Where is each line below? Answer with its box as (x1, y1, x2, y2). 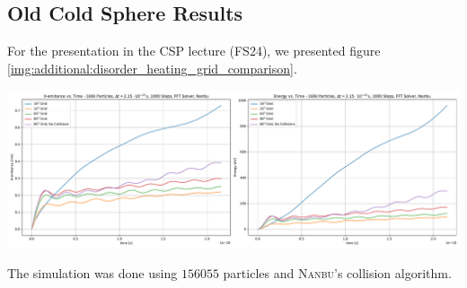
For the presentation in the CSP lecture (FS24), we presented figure (7, 41, 381, 60)
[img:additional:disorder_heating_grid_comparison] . (7, 58, 297, 77)
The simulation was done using (7, 264, 178, 283)
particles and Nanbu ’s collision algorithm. (223, 264, 452, 283)
